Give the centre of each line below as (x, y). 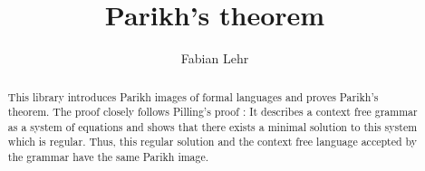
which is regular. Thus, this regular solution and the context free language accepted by (212, 142)
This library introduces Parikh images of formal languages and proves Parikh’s (193, 96)
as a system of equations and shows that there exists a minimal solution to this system (212, 126)
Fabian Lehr (215, 58)
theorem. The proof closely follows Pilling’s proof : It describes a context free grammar (212, 112)
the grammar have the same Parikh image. (108, 157)
